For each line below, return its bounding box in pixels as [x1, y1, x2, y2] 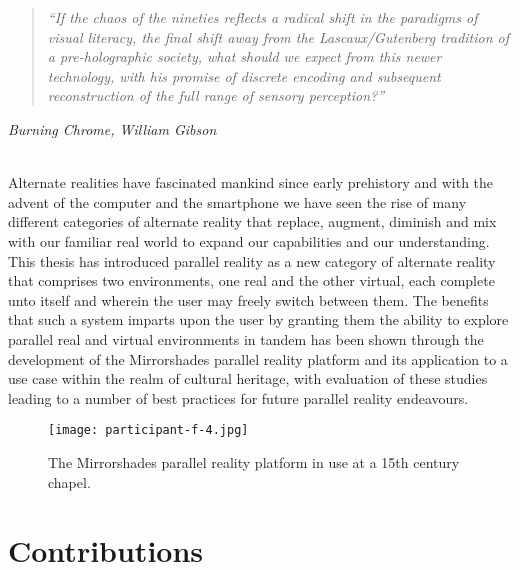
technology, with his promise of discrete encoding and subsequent [47, 65, 441, 86]
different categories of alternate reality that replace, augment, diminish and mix [8, 211, 497, 232]
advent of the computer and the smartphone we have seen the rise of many [8, 191, 467, 212]
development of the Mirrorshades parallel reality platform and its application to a [8, 348, 508, 369]
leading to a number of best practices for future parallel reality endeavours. [8, 387, 469, 408]
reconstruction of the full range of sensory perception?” [47, 85, 385, 106]
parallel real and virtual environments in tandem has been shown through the [8, 328, 484, 349]
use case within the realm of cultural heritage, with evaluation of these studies [8, 368, 488, 389]
